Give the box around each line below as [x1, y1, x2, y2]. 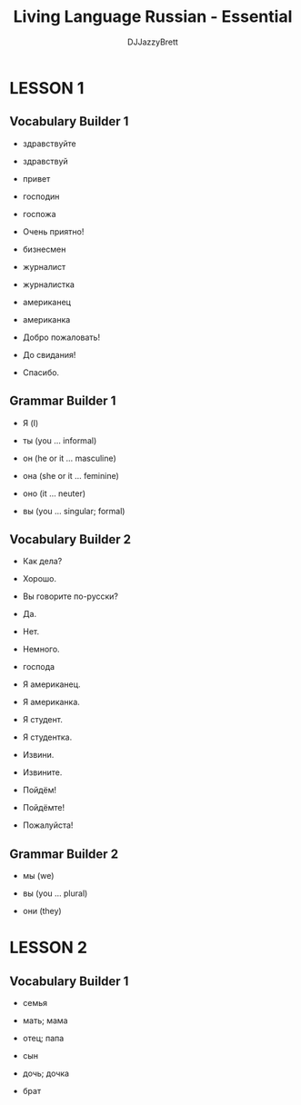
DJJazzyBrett [126, 36, 179, 47]
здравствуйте [22, 138, 77, 149]
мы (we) [22, 871, 55, 881]
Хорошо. [22, 573, 57, 584]
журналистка [22, 279, 75, 290]
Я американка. [22, 697, 80, 708]
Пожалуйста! [22, 820, 74, 831]
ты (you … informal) [22, 434, 97, 446]
